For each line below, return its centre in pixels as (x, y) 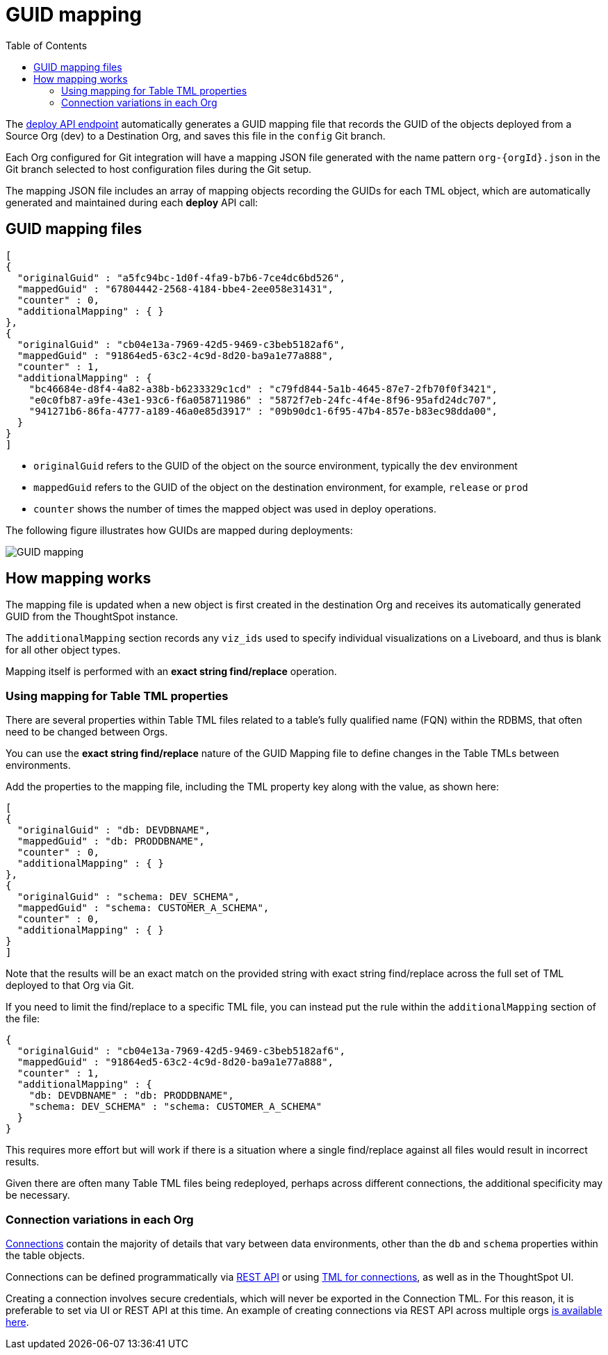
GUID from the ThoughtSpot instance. (92, 617)
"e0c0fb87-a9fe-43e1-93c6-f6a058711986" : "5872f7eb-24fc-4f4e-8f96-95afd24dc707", (263, 400)
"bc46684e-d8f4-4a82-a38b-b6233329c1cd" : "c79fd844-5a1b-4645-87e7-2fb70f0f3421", (263, 389)
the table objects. (45, 1255)
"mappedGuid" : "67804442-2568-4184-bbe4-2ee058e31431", (175, 289)
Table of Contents (47, 45)
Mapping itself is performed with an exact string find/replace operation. (171, 672)
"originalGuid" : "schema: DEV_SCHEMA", (129, 897)
